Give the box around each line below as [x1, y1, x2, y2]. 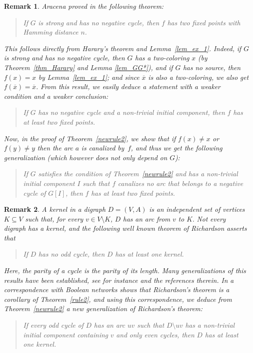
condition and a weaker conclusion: [4, 91, 108, 101]
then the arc [37, 143, 73, 153]
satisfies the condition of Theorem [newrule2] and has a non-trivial [38, 168, 238, 179]
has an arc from [123, 213, 170, 223]
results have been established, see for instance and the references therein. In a [4, 275, 234, 285]
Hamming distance [23, 27, 78, 37]
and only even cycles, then [116, 329, 195, 339]
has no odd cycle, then [38, 249, 105, 259]
